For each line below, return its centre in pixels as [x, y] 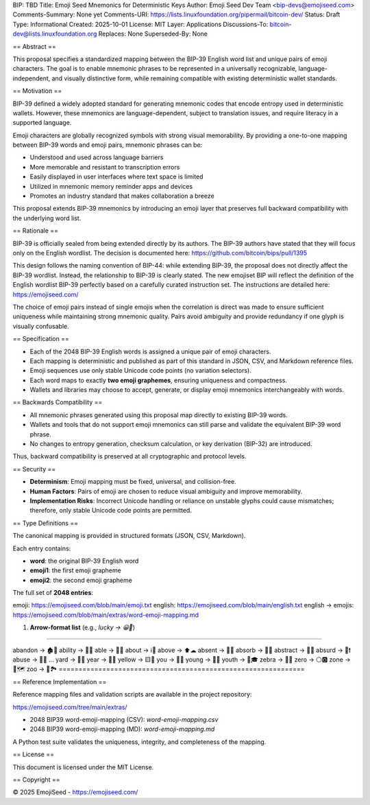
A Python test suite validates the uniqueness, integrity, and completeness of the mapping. [139, 742]
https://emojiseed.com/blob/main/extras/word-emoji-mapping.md [106, 615]
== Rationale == [35, 231]
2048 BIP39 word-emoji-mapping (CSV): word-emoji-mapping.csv [124, 720]
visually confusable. [41, 326]
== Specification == [41, 339]
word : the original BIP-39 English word [84, 561]
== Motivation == [37, 91]
